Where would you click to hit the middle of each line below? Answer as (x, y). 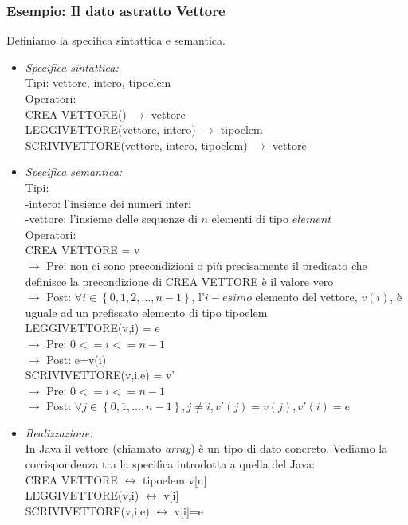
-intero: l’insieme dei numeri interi (108, 203)
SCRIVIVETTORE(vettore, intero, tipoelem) (136, 145)
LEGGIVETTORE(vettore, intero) (110, 129)
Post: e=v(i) (76, 359)
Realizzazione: (59, 432)
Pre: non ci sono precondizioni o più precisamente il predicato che (207, 265)
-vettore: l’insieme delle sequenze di (111, 219)
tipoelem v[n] (175, 479)
